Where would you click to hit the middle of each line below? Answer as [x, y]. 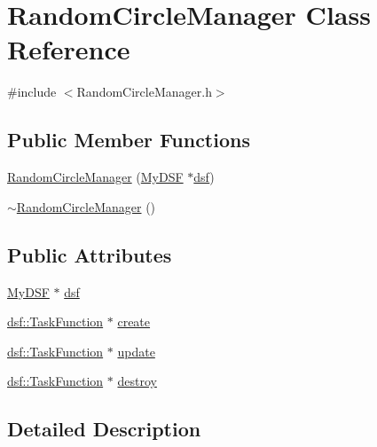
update [136, 351]
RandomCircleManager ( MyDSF [95, 177]
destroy [137, 381]
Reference [69, 49]
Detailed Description [104, 429]
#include [32, 92]
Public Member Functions [129, 140]
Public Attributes [90, 254]
